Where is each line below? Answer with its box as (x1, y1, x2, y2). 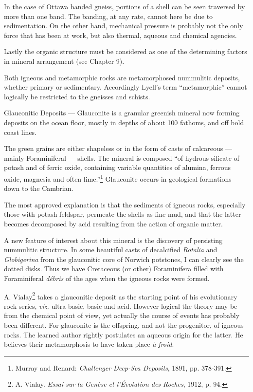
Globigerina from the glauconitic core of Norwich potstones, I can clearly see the (4, 254, 244, 264)
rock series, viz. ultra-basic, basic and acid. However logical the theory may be (4, 300, 237, 311)
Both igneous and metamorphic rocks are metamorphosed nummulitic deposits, (4, 72, 240, 82)
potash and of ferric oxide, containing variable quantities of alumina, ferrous (4, 162, 231, 172)
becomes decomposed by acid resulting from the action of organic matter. (4, 218, 223, 228)
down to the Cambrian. (4, 183, 73, 193)
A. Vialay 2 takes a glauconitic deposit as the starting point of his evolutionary (4, 290, 237, 301)
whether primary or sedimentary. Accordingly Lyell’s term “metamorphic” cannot (4, 82, 247, 92)
